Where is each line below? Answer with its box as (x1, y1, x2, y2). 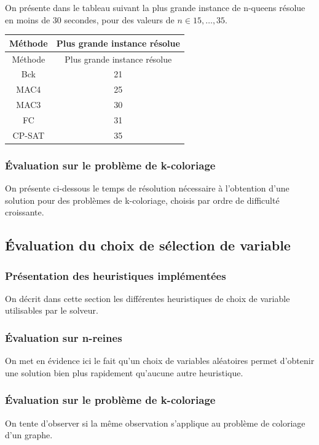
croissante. (5, 206, 44, 219)
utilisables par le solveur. (5, 304, 98, 317)
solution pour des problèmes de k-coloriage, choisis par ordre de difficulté (5, 193, 280, 206)
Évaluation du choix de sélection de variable (5, 236, 291, 255)
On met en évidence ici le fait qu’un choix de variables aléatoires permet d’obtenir (5, 354, 315, 367)
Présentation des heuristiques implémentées (5, 268, 226, 283)
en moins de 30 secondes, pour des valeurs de (5, 13, 175, 26)
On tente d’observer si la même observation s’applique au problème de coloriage (5, 416, 305, 429)
